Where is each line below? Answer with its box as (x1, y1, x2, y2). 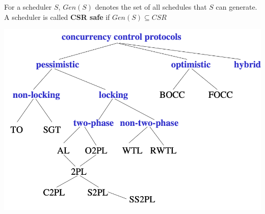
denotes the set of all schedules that (95, 2, 207, 12)
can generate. (216, 2, 257, 12)
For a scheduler (4, 2, 52, 12)
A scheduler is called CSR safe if (4, 11, 110, 22)
